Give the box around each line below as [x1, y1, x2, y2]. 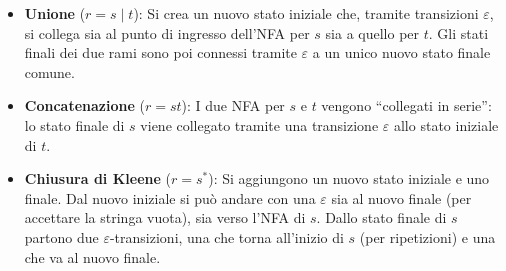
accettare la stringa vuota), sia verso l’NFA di [24, 207, 306, 228]
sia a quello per [325, 22, 420, 43]
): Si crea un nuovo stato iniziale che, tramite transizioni [133, 3, 479, 23]
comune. [24, 61, 75, 82]
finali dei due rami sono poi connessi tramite [24, 42, 297, 63]
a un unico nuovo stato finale [312, 42, 491, 63]
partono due [24, 226, 99, 247]
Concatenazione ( [24, 95, 145, 116]
